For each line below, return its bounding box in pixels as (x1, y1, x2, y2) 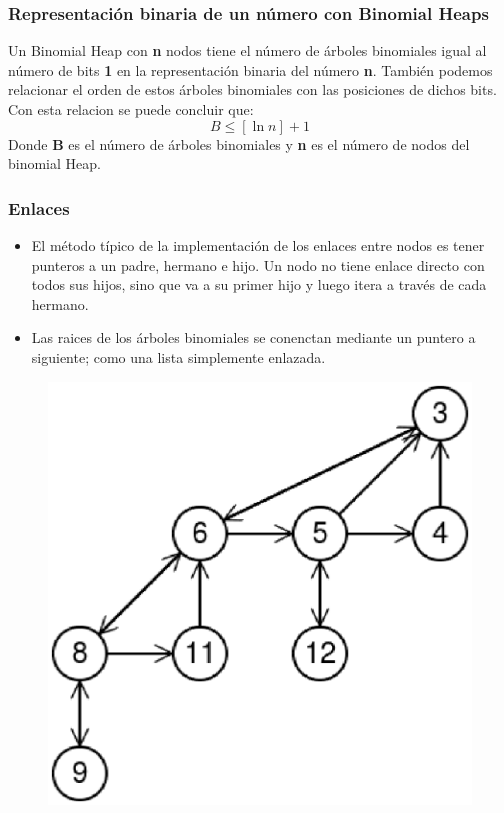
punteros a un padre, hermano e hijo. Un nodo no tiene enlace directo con (31, 254, 485, 275)
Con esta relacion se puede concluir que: (8, 99, 254, 119)
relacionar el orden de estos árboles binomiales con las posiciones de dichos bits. (8, 79, 497, 100)
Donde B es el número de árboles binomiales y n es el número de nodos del (8, 133, 470, 154)
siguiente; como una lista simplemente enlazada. (31, 346, 326, 367)
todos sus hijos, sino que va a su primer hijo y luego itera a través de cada (31, 274, 487, 295)
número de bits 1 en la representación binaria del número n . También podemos (8, 59, 493, 80)
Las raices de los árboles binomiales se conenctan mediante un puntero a (31, 327, 476, 348)
